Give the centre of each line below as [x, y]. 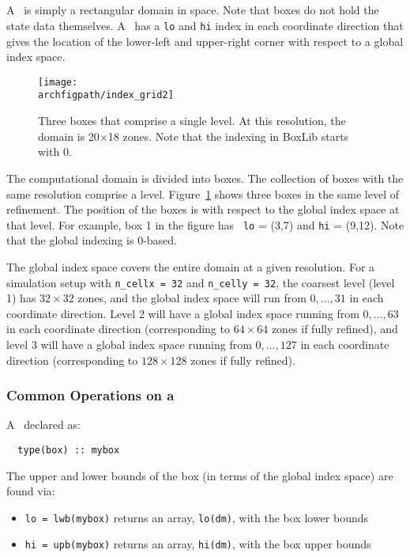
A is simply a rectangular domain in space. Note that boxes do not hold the [193, 10]
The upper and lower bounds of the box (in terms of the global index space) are [200, 475]
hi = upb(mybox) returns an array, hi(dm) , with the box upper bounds [198, 544]
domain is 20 [69, 136]
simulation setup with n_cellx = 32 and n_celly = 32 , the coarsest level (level [201, 282]
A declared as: [43, 424]
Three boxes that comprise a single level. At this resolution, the [192, 121]
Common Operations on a [90, 395]
